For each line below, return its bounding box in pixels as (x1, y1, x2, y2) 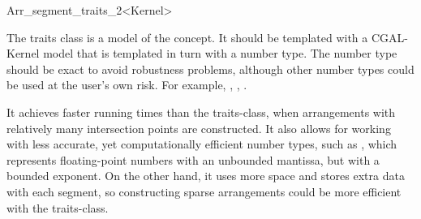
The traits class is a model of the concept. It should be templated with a (6, 28, 368, 45)
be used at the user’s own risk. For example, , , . (6, 76, 247, 93)
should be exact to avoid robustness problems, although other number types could (6, 60, 415, 77)
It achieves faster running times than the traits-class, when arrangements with (6, 103, 396, 120)
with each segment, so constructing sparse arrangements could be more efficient (6, 182, 402, 200)
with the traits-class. (6, 199, 109, 216)
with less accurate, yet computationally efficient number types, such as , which (6, 135, 397, 152)
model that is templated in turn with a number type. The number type (43, 45, 397, 62)
